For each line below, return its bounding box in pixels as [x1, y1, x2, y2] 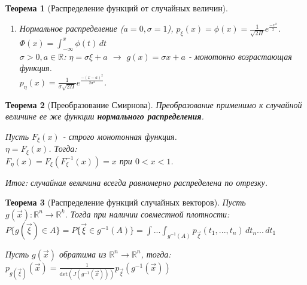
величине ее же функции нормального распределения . [5, 110, 204, 122]
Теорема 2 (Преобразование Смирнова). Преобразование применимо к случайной [5, 98, 302, 111]
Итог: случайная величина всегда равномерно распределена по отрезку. [5, 176, 268, 188]
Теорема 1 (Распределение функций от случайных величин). [5, 2, 228, 14]
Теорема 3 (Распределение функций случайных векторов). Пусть [5, 196, 246, 209]
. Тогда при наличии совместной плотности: [65, 207, 230, 220]
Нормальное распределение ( [19, 22, 124, 35]
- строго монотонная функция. [62, 130, 177, 142]
